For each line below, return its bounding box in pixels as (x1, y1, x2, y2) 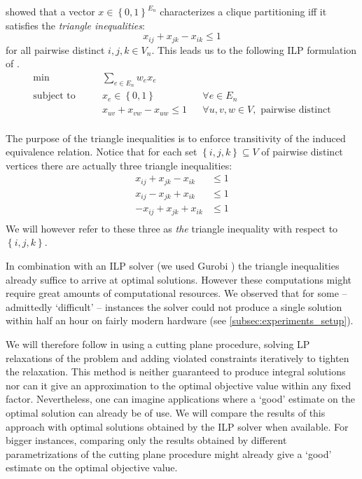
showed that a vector (6, 4, 95, 18)
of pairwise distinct (261, 144, 343, 159)
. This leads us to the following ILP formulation (151, 42, 357, 57)
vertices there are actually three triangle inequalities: (6, 158, 232, 172)
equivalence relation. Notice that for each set (6, 144, 197, 159)
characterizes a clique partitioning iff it (160, 4, 327, 18)
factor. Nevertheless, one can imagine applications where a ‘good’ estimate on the (6, 391, 355, 406)
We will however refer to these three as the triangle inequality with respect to (6, 221, 338, 235)
